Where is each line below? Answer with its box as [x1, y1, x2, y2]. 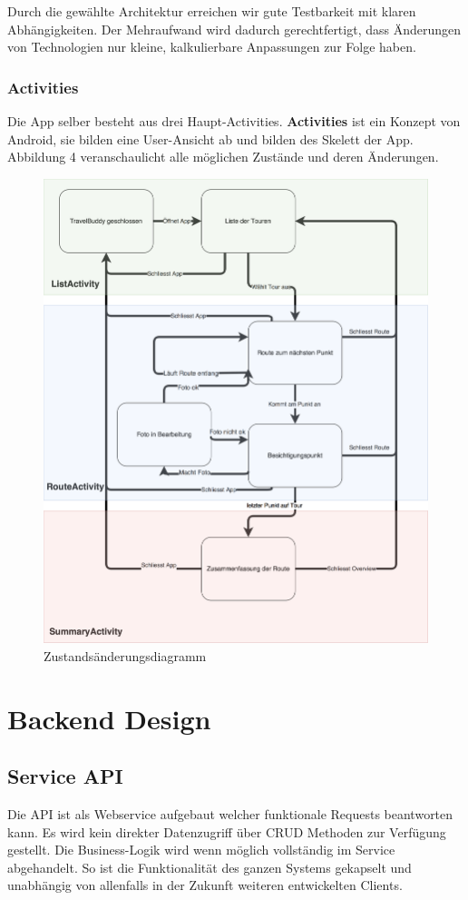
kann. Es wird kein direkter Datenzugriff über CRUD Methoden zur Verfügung [7, 822, 446, 841]
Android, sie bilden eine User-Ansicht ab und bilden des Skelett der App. [7, 129, 414, 148]
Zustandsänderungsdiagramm [44, 646, 207, 665]
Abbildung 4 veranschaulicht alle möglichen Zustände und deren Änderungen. [7, 147, 439, 166]
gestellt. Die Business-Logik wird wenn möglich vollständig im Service [7, 840, 395, 859]
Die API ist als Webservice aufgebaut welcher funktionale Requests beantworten [7, 804, 453, 823]
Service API [7, 762, 123, 790]
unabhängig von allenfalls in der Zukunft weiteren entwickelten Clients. [7, 875, 403, 895]
